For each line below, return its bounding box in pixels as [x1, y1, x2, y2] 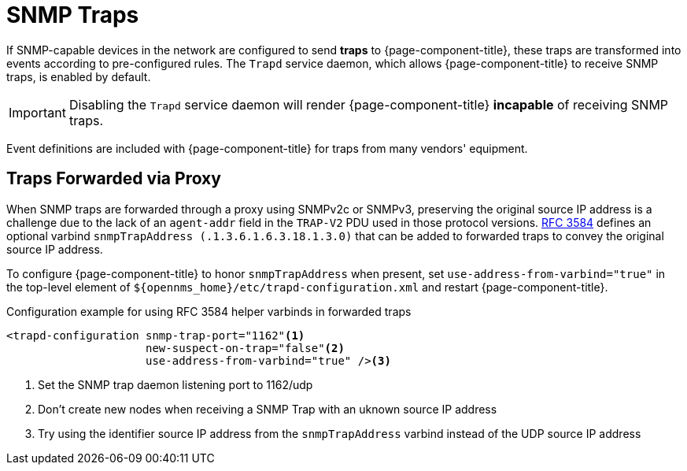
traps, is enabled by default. [6, 69, 151, 83]
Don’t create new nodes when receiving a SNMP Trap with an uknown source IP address [38, 402, 497, 416]
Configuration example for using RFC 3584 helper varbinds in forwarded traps [6, 304, 412, 318]
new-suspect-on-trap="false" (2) [146, 341, 345, 354]
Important [9, 104, 66, 121]
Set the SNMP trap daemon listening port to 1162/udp [38, 377, 313, 391]
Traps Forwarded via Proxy [6, 169, 221, 189]
